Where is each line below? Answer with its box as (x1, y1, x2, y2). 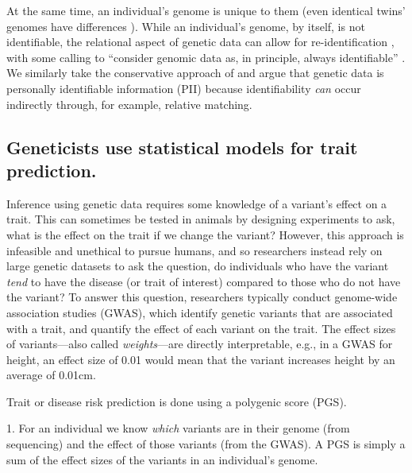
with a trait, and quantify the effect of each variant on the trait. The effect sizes (6, 320, 396, 336)
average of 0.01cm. (6, 366, 96, 383)
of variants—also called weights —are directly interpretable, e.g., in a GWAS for (6, 335, 393, 352)
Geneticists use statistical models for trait (6, 134, 358, 159)
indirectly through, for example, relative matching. (6, 95, 252, 112)
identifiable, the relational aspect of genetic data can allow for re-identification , (6, 33, 395, 50)
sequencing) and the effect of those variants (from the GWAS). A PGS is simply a (6, 436, 406, 452)
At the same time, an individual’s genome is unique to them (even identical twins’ (6, 2, 406, 18)
